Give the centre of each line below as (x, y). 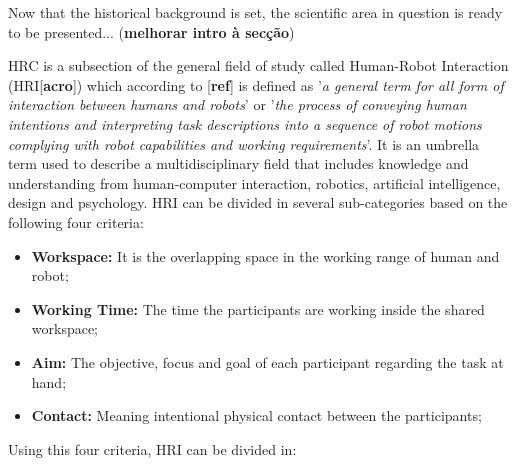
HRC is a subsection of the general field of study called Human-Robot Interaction (258, 65)
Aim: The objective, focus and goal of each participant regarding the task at (267, 361)
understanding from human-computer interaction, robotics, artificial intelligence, (254, 182)
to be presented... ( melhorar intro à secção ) (151, 31)
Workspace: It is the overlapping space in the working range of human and (265, 255)
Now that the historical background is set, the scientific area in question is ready (255, 12)
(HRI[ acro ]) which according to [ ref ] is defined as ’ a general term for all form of (256, 84)
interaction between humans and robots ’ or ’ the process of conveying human (237, 104)
